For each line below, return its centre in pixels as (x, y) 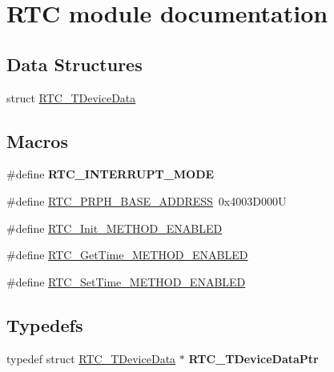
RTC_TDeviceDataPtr (254, 358)
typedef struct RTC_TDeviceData (91, 358)
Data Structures (74, 64)
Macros (37, 140)
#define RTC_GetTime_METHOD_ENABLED (127, 255)
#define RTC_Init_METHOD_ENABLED (115, 228)
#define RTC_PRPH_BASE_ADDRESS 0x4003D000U (147, 200)
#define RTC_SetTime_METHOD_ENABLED (126, 281)
